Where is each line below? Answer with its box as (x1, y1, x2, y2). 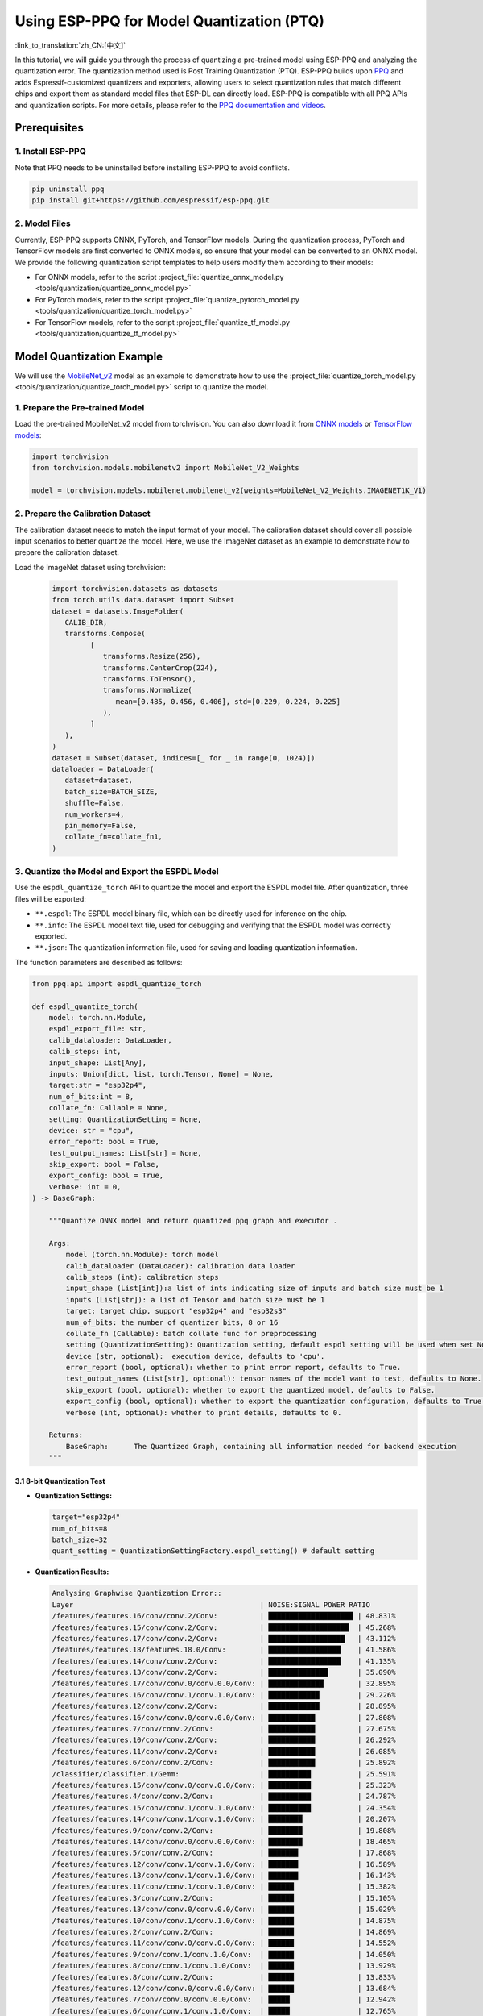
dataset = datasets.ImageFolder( (52, 606, 184, 616)
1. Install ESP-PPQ (14, 146, 86, 157)
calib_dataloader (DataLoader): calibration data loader (65, 1261, 295, 1270)
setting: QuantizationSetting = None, (48, 1114, 202, 1124)
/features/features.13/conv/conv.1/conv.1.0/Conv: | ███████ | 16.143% (52, 1871, 396, 1881)
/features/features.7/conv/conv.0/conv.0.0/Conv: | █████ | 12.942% (52, 1995, 396, 2004)
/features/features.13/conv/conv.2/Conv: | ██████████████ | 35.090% (52, 1668, 396, 1677)
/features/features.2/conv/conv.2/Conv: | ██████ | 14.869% (52, 1927, 396, 1937)
